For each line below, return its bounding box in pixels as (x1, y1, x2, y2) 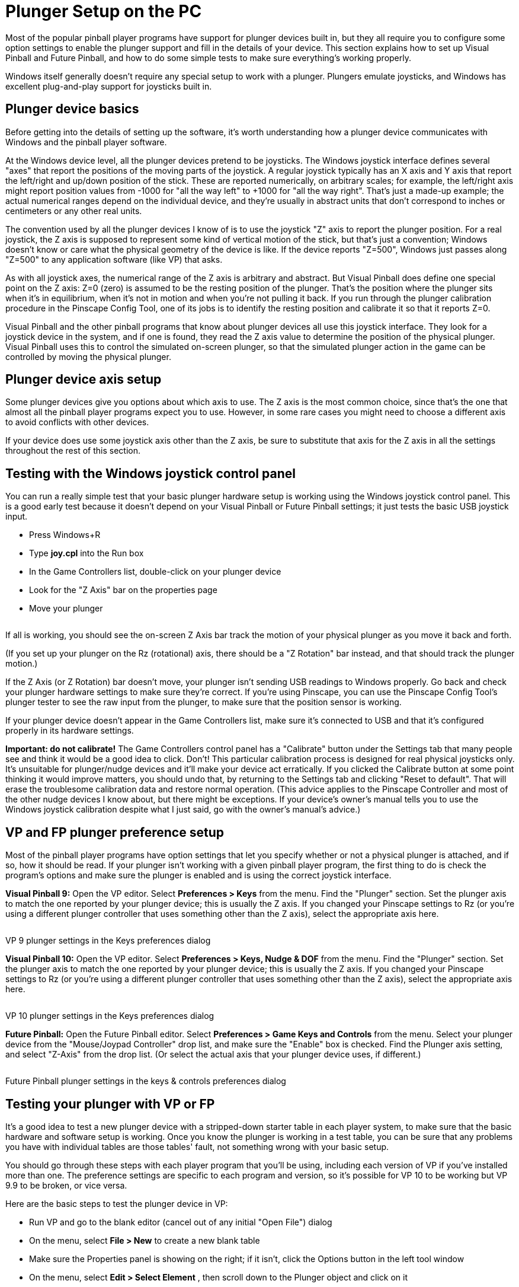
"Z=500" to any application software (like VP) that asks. (5, 254, 223, 265)
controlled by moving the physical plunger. (5, 351, 171, 362)
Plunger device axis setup (5, 372, 162, 387)
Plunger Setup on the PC (5, 1, 202, 21)
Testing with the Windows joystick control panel (5, 466, 296, 481)
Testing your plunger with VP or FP (5, 1096, 215, 1111)
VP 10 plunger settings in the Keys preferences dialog (5, 1011, 214, 1021)
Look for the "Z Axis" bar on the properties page (29, 585, 217, 595)
